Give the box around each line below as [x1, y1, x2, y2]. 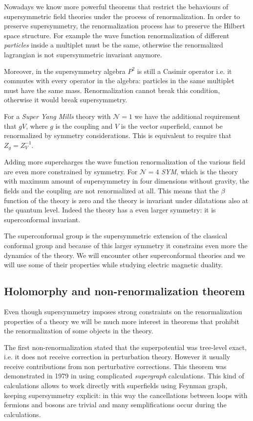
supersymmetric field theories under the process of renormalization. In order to [4, 11, 240, 21]
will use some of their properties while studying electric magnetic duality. [4, 259, 223, 270]
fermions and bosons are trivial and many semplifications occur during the [4, 399, 227, 410]
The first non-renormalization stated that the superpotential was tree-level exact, [4, 342, 247, 352]
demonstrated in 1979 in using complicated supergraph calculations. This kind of [4, 371, 244, 381]
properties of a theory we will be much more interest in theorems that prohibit [4, 316, 239, 326]
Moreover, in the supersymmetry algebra [4, 66, 126, 76]
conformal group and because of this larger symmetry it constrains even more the [4, 240, 248, 250]
